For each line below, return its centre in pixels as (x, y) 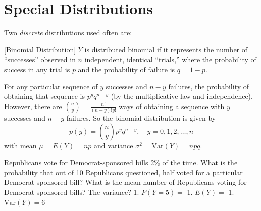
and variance (114, 145)
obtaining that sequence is (44, 96)
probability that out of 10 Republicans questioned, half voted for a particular (123, 172)
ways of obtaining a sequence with (172, 106)
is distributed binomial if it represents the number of (166, 49)
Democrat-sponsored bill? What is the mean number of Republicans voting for (125, 182)
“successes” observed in (40, 59)
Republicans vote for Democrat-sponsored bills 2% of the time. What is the (121, 162)
